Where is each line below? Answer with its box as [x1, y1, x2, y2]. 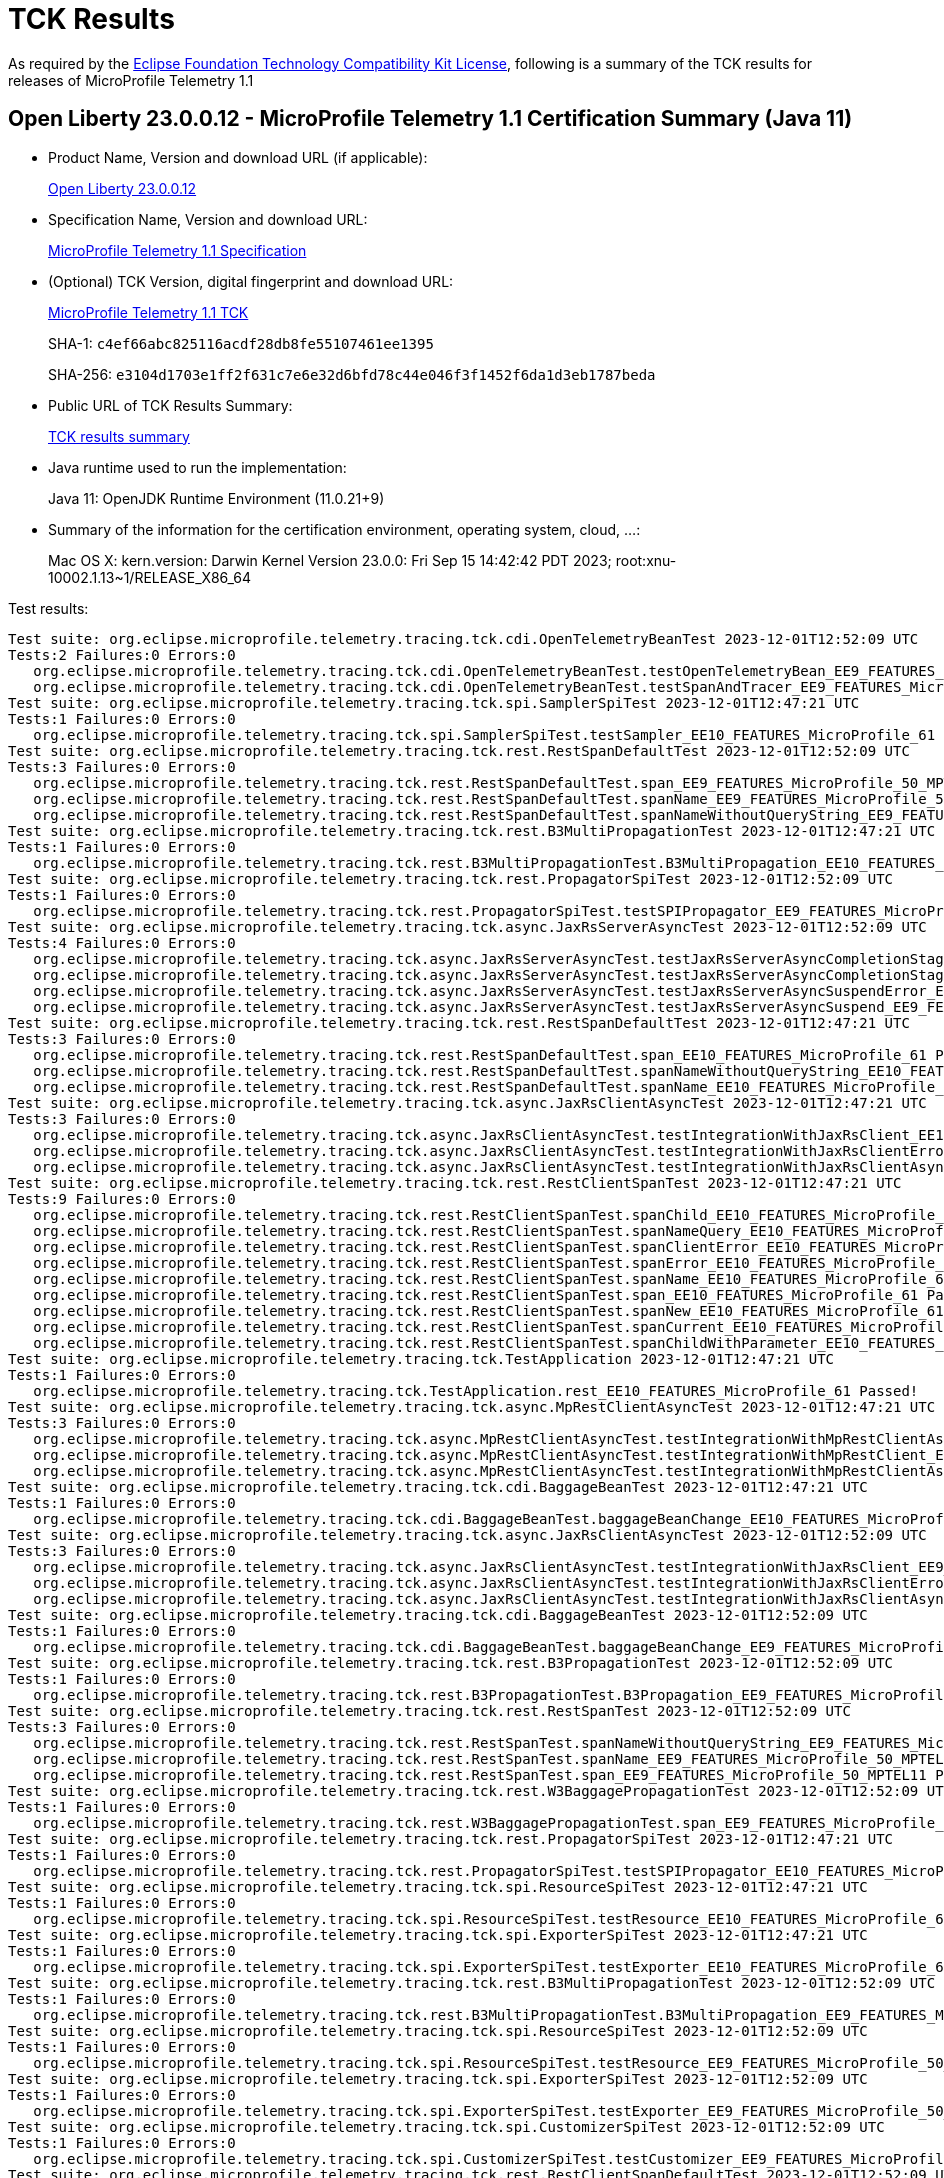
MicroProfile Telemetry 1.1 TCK [48, 303, 249, 321]
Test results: [8, 599, 89, 617]
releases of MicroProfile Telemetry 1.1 [8, 71, 254, 89]
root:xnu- [615, 551, 677, 569]
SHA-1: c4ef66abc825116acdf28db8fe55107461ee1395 [48, 334, 434, 352]
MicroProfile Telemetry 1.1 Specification [48, 241, 307, 259]
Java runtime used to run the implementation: [48, 458, 347, 476]
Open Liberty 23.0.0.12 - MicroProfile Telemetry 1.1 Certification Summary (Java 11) [8, 106, 853, 132]
